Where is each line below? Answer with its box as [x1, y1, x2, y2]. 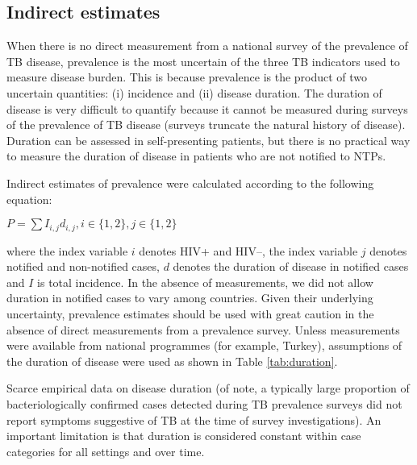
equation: [6, 190, 52, 207]
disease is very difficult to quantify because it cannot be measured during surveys [6, 100, 408, 117]
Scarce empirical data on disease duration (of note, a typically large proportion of [6, 380, 410, 396]
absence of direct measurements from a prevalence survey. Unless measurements [6, 321, 400, 338]
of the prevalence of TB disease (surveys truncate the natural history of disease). [6, 116, 406, 133]
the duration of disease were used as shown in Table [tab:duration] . [6, 352, 338, 369]
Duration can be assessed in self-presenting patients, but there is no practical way [6, 131, 411, 148]
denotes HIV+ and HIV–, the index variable [139, 242, 358, 259]
